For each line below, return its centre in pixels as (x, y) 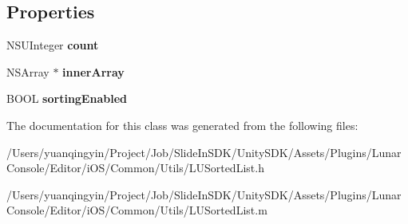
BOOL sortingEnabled (67, 98)
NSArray (28, 71)
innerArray (93, 71)
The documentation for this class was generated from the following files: (182, 125)
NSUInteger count (53, 45)
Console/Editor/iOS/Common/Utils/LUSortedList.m (137, 210)
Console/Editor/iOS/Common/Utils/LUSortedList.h (135, 168)
